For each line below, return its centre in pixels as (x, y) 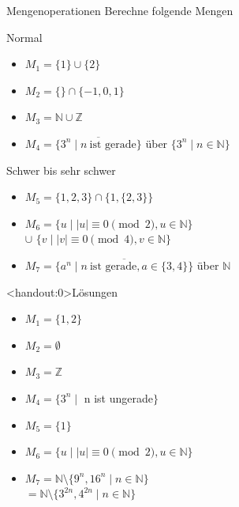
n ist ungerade (118, 397)
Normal (24, 37)
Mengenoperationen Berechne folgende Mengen (120, 10)
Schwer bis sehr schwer (61, 170)
